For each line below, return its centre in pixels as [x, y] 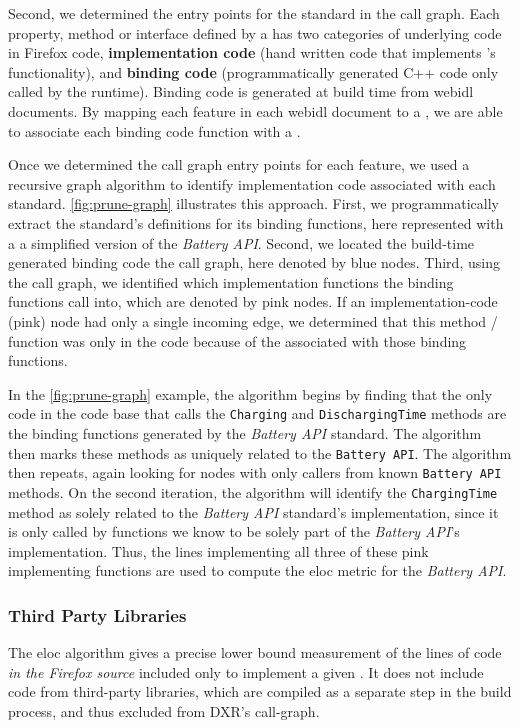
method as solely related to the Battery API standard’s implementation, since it [253, 511]
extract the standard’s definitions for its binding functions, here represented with [256, 222]
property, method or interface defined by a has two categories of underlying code [255, 32]
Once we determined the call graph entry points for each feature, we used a [239, 164]
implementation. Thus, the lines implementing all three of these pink [218, 550]
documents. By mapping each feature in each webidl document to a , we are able [255, 110]
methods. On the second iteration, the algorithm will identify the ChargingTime [253, 491]
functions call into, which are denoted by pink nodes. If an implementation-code [253, 301]
